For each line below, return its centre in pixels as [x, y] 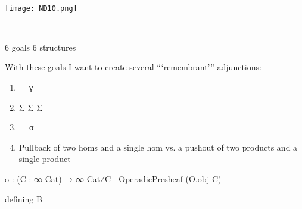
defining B [24, 199]
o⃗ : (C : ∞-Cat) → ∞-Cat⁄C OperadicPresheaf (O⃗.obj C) [113, 179]
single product [45, 159]
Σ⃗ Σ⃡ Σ [31, 107]
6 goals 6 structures [41, 47]
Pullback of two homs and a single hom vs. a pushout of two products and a [158, 147]
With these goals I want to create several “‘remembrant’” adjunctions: [133, 67]
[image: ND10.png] [41, 8]
